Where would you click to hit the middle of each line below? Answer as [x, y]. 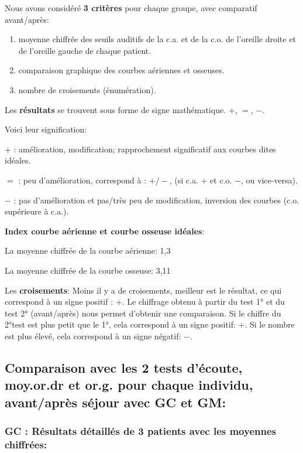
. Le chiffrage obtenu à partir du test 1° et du [203, 302]
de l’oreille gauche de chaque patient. [85, 50]
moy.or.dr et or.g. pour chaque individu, [129, 385]
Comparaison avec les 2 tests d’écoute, [124, 367]
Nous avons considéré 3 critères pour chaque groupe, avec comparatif [131, 8]
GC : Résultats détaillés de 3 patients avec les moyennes [140, 430]
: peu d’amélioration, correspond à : [82, 180]
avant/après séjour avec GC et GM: [116, 402]
